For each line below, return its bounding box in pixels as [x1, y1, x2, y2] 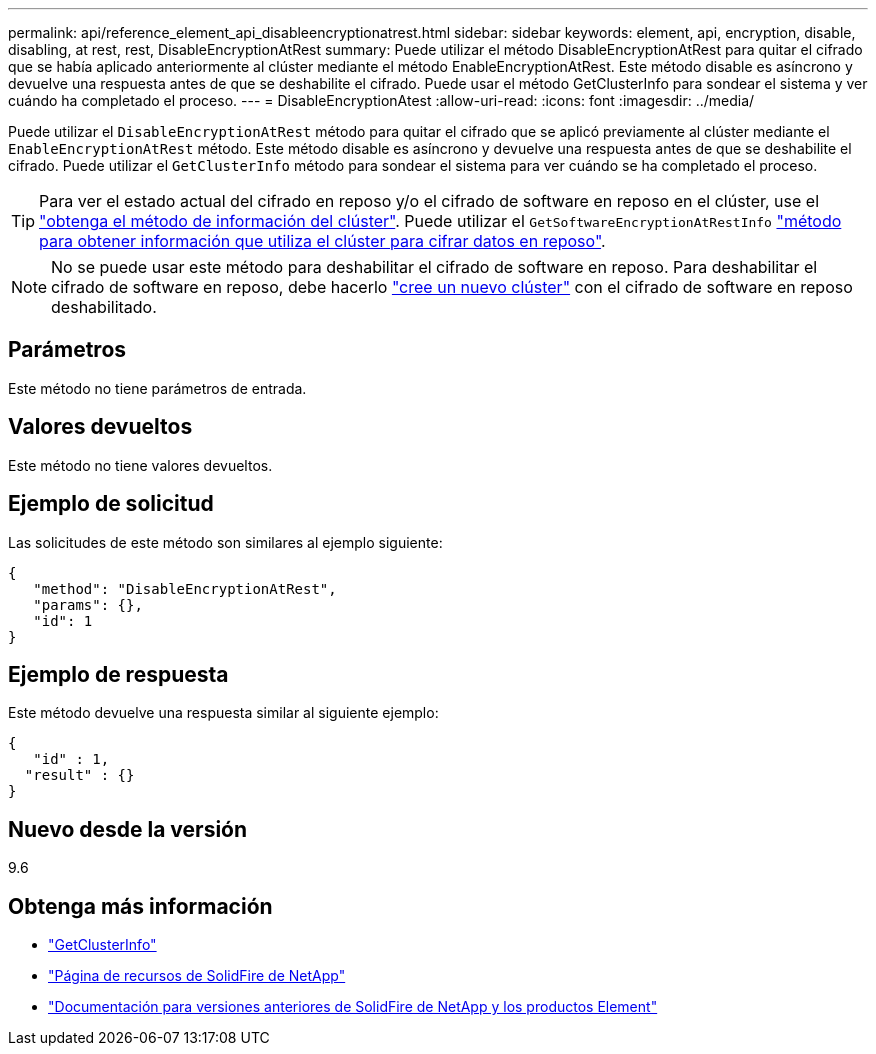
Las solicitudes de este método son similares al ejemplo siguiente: [8, 533, 443, 551]
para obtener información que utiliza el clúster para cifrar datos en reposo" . [39, 231, 606, 251]
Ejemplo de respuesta [8, 661, 229, 687]
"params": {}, [33, 596, 143, 613]
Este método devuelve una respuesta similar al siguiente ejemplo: [8, 704, 439, 722]
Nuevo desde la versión [8, 816, 248, 842]
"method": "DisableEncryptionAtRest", [33, 580, 337, 597]
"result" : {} [24, 767, 135, 784]
